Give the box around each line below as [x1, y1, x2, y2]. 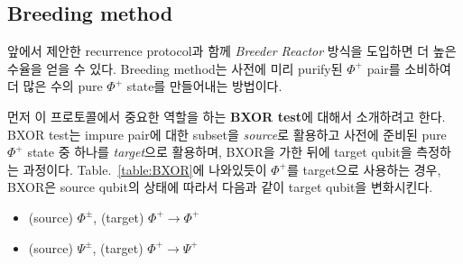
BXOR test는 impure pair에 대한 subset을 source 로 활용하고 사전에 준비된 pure [7, 124, 447, 143]
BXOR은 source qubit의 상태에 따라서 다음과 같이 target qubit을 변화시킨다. [7, 178, 433, 196]
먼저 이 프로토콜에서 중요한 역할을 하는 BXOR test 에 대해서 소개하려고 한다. [7, 106, 446, 125]
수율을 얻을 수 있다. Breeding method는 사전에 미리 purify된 [7, 59, 343, 77]
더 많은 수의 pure [7, 77, 103, 96]
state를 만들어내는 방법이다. [126, 77, 282, 96]
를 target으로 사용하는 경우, [286, 159, 441, 178]
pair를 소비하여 [366, 59, 451, 77]
